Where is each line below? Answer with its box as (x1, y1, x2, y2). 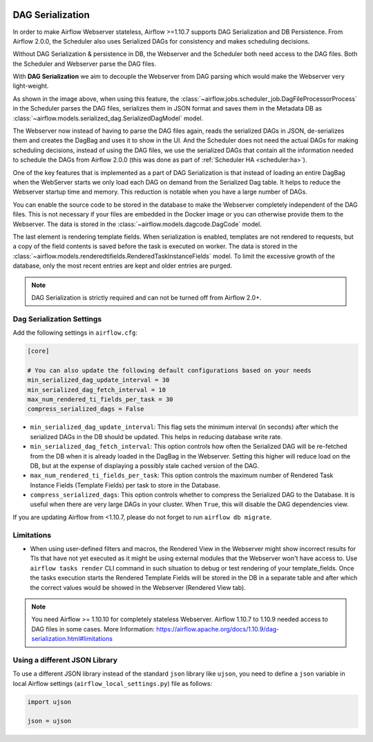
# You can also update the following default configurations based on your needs (27, 367, 312, 374)
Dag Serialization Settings (12, 314, 102, 324)
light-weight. (12, 82, 49, 90)
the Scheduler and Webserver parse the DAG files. (12, 59, 157, 68)
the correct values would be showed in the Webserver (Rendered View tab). (30, 583, 247, 591)
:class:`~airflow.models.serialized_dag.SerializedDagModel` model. (12, 114, 204, 122)
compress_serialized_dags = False (27, 405, 144, 413)
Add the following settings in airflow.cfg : (12, 328, 138, 337)
